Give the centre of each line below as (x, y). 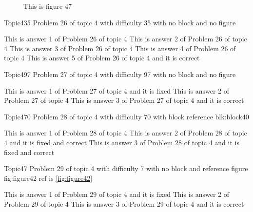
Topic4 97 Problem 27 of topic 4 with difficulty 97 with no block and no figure (120, 74)
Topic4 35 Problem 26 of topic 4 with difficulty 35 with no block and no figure (120, 22)
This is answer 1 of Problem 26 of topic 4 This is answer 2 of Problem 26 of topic (126, 39)
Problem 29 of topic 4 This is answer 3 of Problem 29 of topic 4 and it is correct (124, 203)
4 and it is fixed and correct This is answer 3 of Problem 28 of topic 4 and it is (122, 142)
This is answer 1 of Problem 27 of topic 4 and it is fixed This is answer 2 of (117, 90)
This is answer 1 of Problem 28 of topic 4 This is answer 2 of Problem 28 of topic (126, 133)
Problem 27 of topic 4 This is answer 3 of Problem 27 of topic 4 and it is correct (124, 100)
